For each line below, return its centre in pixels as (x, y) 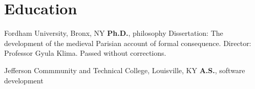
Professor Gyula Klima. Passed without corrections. (85, 53)
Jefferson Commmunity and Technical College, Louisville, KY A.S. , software (125, 70)
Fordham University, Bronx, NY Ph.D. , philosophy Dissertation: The (114, 33)
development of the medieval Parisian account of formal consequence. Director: (128, 43)
